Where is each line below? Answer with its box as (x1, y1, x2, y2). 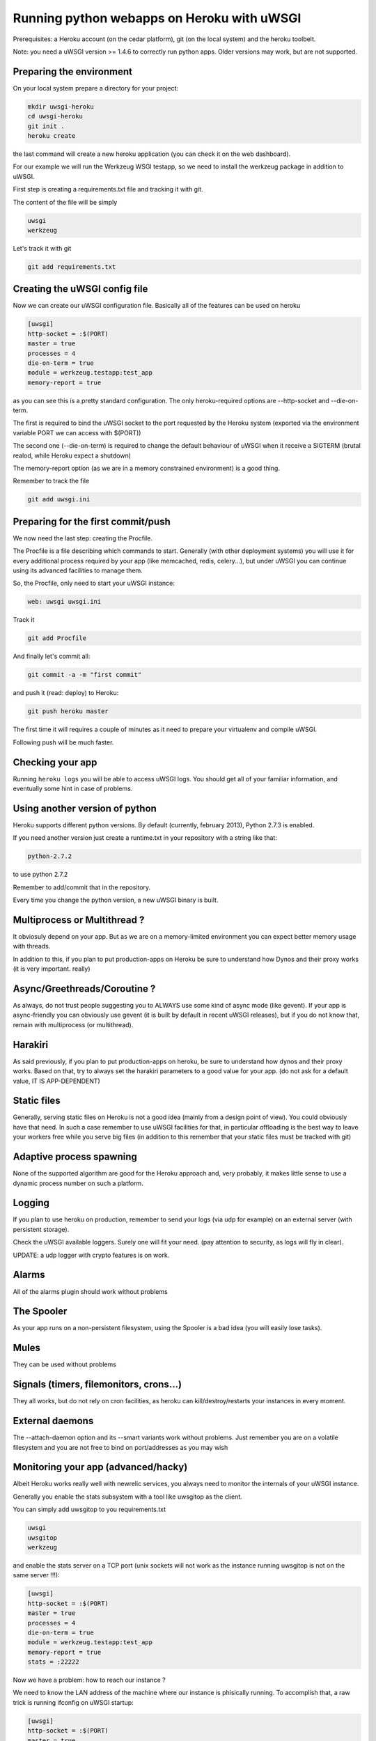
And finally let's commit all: (13, 652, 91, 661)
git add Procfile (27, 634, 87, 642)
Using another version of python (13, 802, 157, 814)
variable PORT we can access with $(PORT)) (13, 428, 141, 437)
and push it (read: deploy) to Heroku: (13, 689, 119, 697)
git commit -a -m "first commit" (27, 671, 142, 679)
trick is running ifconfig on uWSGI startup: (13, 1698, 134, 1706)
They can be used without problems (13, 1360, 116, 1368)
